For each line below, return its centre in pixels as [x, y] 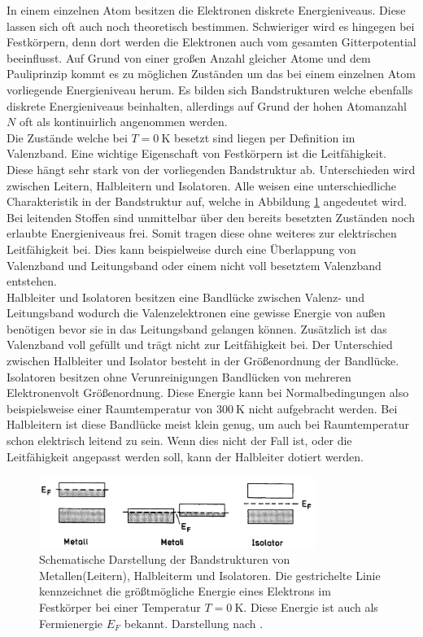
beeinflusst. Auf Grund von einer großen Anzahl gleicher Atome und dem [189, 57]
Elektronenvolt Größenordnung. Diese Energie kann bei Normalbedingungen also [208, 393]
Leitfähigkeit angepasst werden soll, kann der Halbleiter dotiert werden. [185, 456]
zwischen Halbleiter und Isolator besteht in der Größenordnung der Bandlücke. [203, 361]
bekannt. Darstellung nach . [194, 623]
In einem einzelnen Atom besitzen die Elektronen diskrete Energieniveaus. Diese [206, 10]
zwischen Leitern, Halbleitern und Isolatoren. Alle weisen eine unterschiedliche [201, 185]
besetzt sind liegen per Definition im [264, 137]
